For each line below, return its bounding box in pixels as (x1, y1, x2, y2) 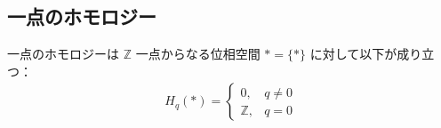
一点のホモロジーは (7, 44, 119, 63)
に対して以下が (309, 44, 397, 63)
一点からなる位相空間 (135, 44, 261, 63)
